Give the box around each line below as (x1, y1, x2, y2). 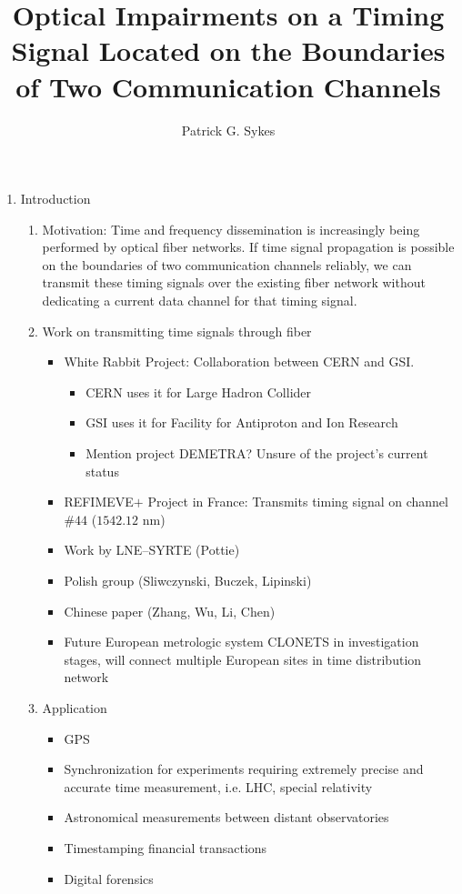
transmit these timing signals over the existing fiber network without (42, 273, 426, 292)
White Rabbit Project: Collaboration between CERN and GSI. (64, 352, 415, 371)
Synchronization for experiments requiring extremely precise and (64, 759, 424, 778)
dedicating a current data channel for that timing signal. (42, 291, 357, 310)
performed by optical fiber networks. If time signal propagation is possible (42, 237, 455, 256)
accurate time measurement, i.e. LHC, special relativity (64, 777, 373, 796)
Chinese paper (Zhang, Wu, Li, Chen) (64, 601, 276, 620)
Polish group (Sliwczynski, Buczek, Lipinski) (64, 571, 312, 589)
